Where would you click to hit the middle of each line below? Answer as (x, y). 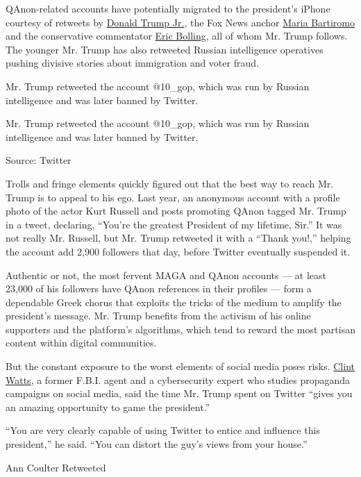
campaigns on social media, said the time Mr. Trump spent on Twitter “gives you (179, 393)
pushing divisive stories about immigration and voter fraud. (132, 63)
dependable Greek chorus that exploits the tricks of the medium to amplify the (174, 302)
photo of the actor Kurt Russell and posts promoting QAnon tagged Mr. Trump (176, 211)
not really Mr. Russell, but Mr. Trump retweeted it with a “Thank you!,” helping (178, 238)
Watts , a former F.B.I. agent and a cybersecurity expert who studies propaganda (178, 379)
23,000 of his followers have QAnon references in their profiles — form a (159, 288)
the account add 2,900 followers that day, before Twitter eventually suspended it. (178, 251)
